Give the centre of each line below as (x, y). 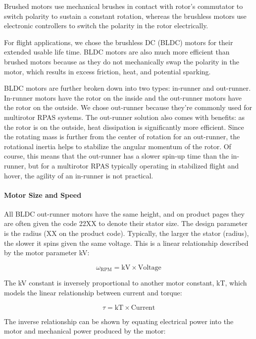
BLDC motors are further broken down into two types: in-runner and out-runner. (128, 88)
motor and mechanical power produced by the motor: (85, 331)
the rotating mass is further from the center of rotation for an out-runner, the (122, 137)
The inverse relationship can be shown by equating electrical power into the (119, 321)
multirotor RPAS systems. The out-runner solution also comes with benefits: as (125, 117)
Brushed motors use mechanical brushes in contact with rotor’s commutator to (124, 6)
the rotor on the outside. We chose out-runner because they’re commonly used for (128, 107)
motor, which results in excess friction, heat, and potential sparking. (107, 71)
